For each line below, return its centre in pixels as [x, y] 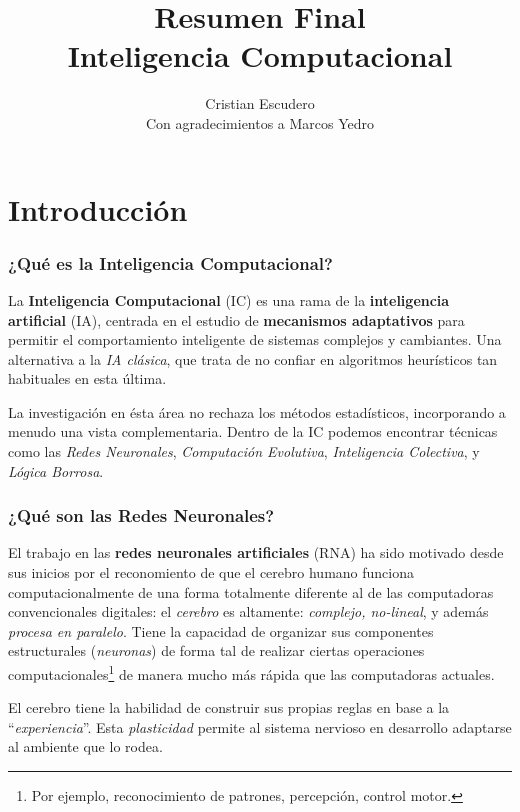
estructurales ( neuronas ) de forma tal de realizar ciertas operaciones [216, 650]
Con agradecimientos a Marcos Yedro [260, 122]
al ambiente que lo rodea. [85, 746]
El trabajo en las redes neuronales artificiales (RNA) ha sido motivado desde [256, 552]
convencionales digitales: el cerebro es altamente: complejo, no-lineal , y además [248, 611]
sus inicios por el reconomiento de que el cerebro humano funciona [211, 572]
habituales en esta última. [87, 378]
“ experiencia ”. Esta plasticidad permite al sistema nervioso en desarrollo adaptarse [260, 726]
